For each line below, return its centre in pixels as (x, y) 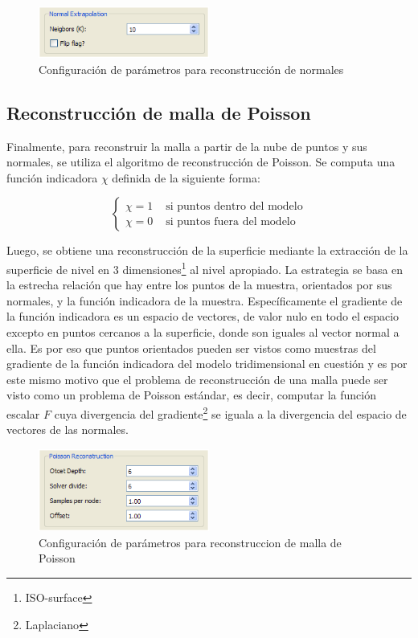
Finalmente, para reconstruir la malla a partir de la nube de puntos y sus (187, 146)
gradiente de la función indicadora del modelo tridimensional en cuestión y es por (207, 364)
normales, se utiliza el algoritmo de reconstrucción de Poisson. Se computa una (201, 162)
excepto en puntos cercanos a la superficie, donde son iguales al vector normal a (203, 331)
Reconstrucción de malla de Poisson (159, 112)
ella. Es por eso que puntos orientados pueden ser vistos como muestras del (191, 348)
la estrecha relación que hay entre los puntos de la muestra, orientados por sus (199, 285)
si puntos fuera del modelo (231, 221)
